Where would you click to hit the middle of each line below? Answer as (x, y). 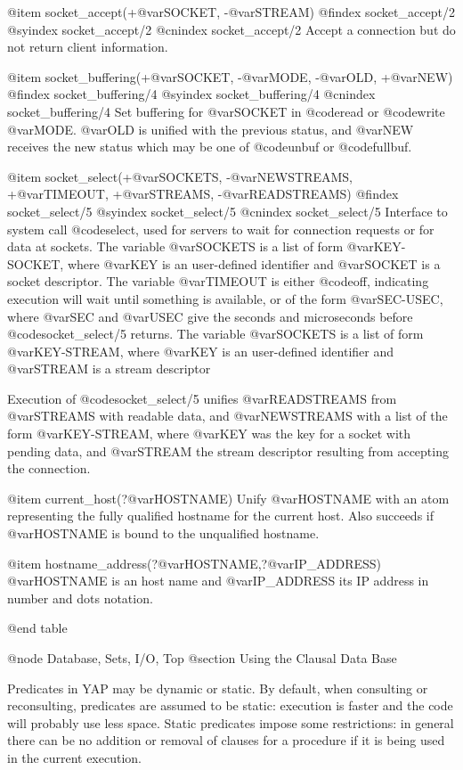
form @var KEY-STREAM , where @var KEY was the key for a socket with (209, 434)
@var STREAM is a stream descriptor (109, 369)
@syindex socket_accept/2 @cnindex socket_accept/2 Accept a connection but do (231, 29)
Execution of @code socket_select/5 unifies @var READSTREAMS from (202, 398)
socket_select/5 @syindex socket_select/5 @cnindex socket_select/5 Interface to (227, 211)
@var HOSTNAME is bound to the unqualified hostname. (163, 533)
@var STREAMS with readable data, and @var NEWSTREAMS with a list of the (227, 416)
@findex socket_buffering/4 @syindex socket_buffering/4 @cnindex (191, 94)
